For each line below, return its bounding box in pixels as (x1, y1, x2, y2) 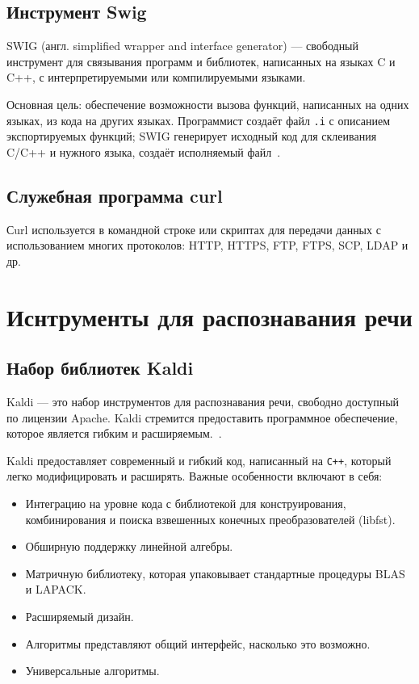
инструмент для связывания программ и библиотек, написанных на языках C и (6, 52, 396, 69)
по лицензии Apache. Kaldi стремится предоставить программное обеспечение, (6, 409, 398, 426)
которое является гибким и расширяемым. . (6, 425, 222, 442)
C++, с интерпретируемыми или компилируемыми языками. (6, 69, 306, 86)
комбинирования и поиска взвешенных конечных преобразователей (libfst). (25, 510, 396, 527)
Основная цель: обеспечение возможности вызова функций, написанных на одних (6, 95, 409, 112)
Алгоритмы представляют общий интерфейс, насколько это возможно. (25, 635, 371, 652)
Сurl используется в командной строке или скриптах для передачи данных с (6, 220, 381, 237)
